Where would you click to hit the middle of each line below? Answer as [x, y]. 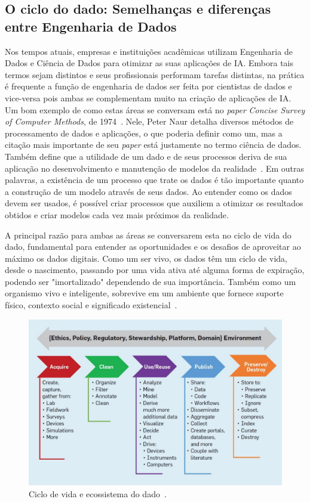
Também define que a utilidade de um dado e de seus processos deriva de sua [146, 156]
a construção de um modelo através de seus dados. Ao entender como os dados [148, 191]
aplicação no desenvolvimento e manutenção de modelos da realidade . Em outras [154, 168]
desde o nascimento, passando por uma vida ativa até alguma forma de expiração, [155, 270]
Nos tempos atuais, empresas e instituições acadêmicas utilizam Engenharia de [149, 51]
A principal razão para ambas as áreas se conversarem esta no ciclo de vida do [148, 235]
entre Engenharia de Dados [91, 26]
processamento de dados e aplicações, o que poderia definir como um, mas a [144, 133]
